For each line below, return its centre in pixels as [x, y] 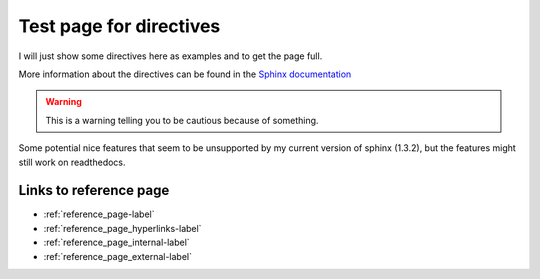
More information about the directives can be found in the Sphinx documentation [185, 74]
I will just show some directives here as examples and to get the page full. [170, 56]
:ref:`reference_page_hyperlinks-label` [122, 228]
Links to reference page [94, 190]
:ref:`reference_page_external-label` [118, 256]
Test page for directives [119, 26]
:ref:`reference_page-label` [99, 214]
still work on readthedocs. [72, 162]
